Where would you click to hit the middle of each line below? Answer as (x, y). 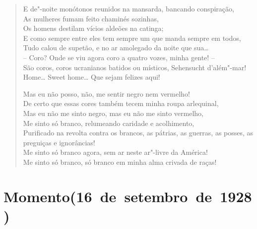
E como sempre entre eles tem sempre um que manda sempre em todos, (132, 38)
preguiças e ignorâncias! (59, 142)
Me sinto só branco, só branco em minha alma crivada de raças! (120, 162)
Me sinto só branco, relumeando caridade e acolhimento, (109, 123)
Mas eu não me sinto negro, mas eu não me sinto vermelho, (113, 113)
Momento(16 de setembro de (108, 196)
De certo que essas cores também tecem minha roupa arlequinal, (121, 103)
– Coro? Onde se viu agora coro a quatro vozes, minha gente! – (119, 57)
